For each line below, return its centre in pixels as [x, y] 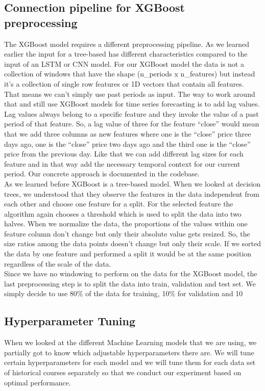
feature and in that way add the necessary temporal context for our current [122, 163]
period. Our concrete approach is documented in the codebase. [102, 174]
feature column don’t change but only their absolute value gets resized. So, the [127, 233]
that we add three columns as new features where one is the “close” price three [128, 133]
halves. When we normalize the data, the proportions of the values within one [126, 224]
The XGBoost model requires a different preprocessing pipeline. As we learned [127, 44]
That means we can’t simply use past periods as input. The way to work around [130, 94]
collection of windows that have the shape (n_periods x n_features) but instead [130, 74]
